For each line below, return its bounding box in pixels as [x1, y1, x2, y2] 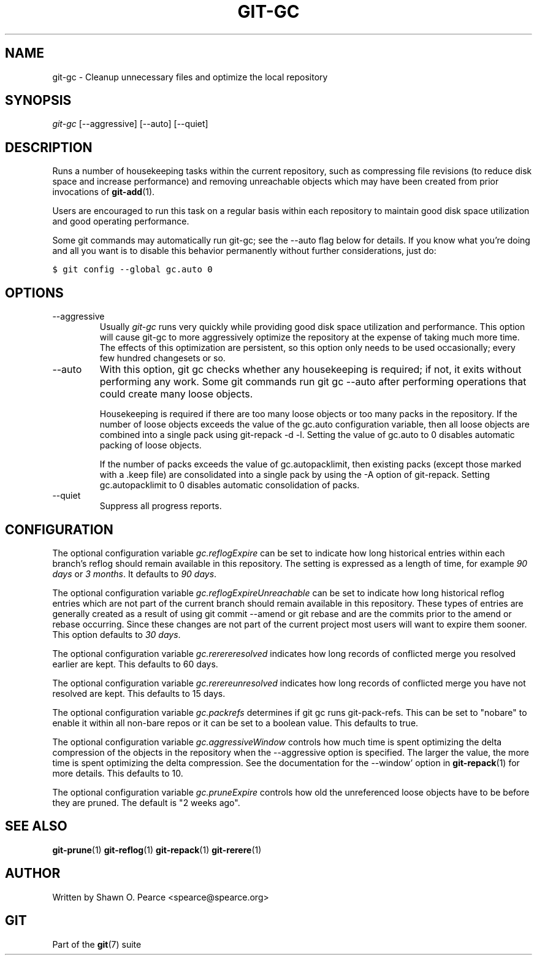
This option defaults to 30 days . [52, 629, 181, 640]
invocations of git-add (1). [52, 186, 155, 198]
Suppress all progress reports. [99, 501, 222, 512]
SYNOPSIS [5, 93, 72, 109]
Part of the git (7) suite [52, 939, 142, 950]
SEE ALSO [5, 818, 67, 834]
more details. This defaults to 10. [52, 767, 183, 778]
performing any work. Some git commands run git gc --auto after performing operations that [99, 375, 527, 388]
